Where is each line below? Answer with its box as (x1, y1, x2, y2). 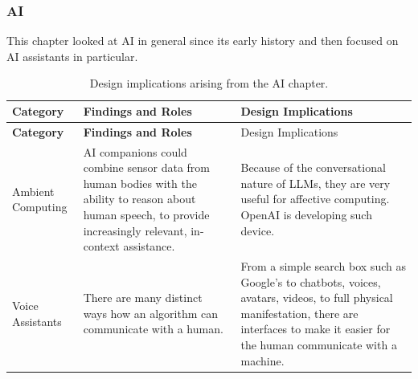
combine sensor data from (83, 159, 211, 176)
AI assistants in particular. (6, 47, 138, 64)
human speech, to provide (83, 206, 210, 223)
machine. (240, 352, 285, 369)
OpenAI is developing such (240, 206, 372, 223)
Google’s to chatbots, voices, (240, 273, 381, 290)
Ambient (12, 182, 55, 199)
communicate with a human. (83, 320, 223, 337)
